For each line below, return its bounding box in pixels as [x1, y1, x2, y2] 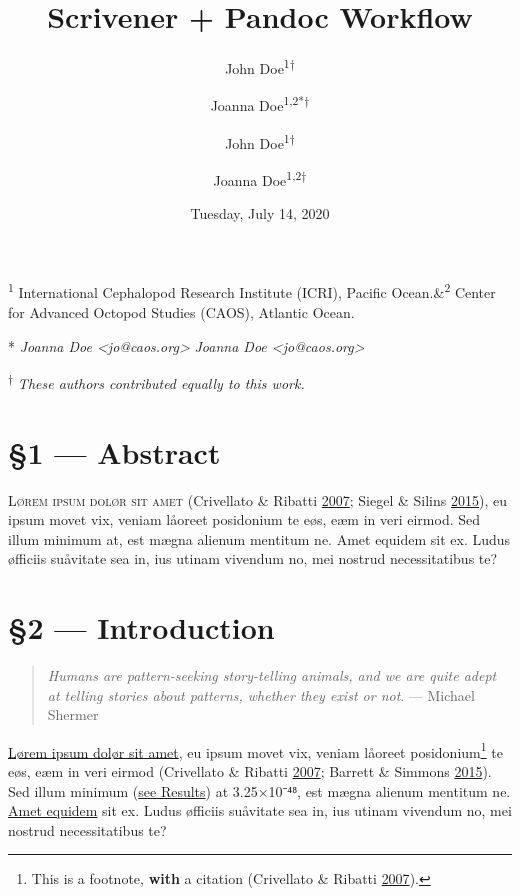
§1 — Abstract [8, 431, 221, 472]
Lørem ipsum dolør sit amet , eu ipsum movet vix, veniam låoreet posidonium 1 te [8, 738, 503, 762]
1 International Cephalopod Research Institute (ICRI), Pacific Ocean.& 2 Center [8, 279, 496, 303]
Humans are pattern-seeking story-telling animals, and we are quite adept [47, 665, 497, 686]
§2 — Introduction [8, 607, 275, 648]
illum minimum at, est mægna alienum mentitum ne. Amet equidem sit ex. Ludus [8, 528, 511, 549]
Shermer [47, 704, 99, 725]
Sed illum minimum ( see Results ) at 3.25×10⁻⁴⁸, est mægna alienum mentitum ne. [8, 780, 511, 801]
